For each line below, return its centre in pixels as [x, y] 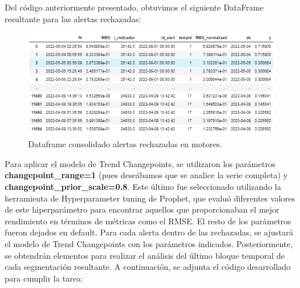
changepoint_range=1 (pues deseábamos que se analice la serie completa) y [146, 175]
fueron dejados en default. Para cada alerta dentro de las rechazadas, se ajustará [149, 232]
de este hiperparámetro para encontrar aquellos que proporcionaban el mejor [142, 209]
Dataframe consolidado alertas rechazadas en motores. [125, 144]
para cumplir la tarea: [44, 278]
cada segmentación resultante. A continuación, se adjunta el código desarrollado [148, 267]
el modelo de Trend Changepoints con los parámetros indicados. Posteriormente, [149, 243]
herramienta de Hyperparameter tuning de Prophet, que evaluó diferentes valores [150, 198]
